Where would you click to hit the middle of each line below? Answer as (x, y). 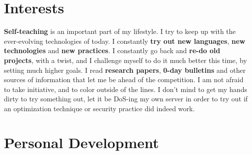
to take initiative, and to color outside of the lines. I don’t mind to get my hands (126, 89)
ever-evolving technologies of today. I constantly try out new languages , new (125, 41)
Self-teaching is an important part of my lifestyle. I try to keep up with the (120, 31)
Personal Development (82, 142)
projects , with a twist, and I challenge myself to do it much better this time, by (126, 60)
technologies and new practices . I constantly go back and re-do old (112, 50)
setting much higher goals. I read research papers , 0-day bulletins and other (125, 70)
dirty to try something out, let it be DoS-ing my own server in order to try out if (126, 99)
